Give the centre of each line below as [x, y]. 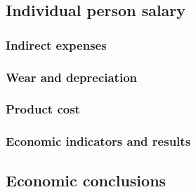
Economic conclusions [86, 180]
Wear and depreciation [72, 77]
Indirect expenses [56, 44]
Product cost [43, 109]
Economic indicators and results [98, 141]
